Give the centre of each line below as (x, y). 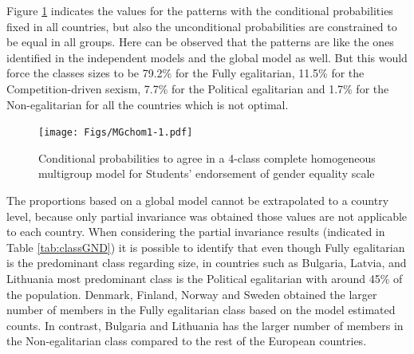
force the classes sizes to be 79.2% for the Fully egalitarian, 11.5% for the (185, 73)
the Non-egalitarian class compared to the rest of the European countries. (187, 341)
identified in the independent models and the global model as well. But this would (207, 57)
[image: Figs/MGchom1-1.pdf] (116, 133)
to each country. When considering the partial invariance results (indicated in (196, 232)
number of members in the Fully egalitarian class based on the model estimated (201, 310)
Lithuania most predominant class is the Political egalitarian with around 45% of (205, 278)
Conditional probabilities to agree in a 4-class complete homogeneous (207, 157)
